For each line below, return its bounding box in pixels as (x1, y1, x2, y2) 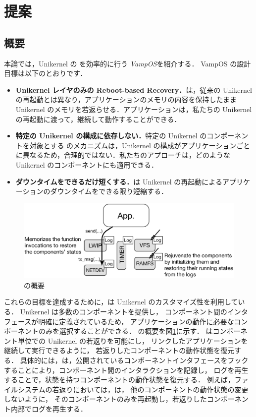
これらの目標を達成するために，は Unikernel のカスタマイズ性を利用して (4, 297, 238, 307)
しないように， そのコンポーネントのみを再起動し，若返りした (4, 394, 207, 404)
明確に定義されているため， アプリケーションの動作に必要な (38, 316, 234, 326)
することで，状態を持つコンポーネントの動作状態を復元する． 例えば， (4, 374, 235, 385)
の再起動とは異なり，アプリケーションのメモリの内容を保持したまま (15, 94, 237, 105)
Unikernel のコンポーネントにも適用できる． (15, 159, 158, 170)
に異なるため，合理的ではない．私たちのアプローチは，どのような (15, 150, 231, 160)
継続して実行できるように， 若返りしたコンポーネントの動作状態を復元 (4, 345, 235, 356)
